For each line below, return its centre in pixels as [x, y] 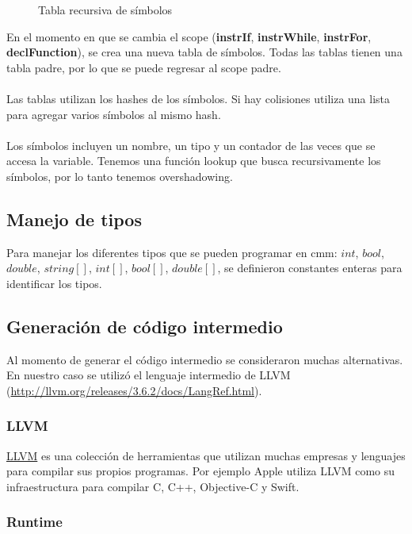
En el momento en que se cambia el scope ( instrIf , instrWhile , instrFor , [189, 36]
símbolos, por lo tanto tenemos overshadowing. [120, 176]
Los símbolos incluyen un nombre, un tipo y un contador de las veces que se [191, 145]
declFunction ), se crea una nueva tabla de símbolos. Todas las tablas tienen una [204, 52]
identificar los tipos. [54, 283]
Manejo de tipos [74, 219]
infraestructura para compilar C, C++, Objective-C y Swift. [153, 486]
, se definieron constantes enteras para [310, 268]
